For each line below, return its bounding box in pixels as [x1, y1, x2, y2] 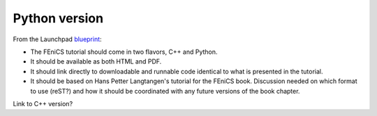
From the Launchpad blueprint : [13, 35, 102, 43]
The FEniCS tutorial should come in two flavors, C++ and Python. [30, 48, 218, 56]
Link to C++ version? [13, 99, 73, 108]
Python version [13, 10, 104, 26]
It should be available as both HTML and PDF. [30, 57, 162, 66]
